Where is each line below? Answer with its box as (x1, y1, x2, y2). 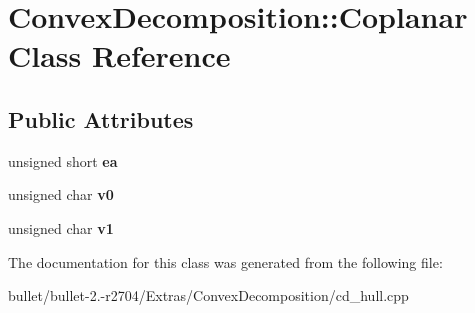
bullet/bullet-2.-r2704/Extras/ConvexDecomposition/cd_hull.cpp (8, 285, 409, 306)
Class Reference (8, 35, 231, 76)
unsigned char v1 (8, 217, 114, 238)
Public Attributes (8, 103, 194, 134)
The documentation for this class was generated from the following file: (8, 251, 443, 272)
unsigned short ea (8, 150, 118, 171)
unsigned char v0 (8, 184, 114, 205)
